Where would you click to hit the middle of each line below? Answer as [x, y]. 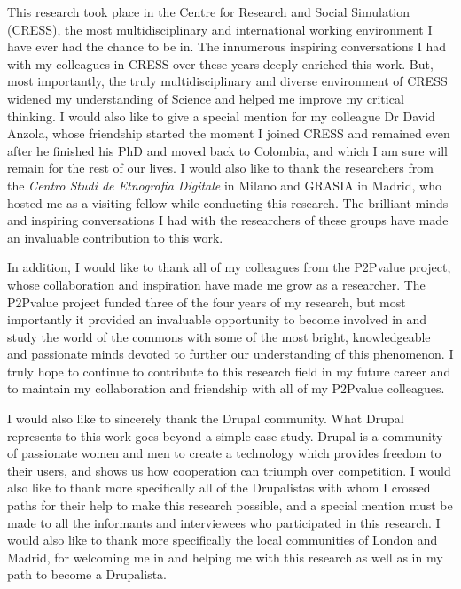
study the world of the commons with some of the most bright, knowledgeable [219, 336]
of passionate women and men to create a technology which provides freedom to [224, 453]
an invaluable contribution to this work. [115, 237]
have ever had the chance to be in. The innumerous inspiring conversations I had [227, 46]
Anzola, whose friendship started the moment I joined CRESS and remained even [229, 133]
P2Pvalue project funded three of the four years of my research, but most [207, 302]
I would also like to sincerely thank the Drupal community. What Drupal [206, 418]
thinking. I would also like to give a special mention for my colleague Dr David [221, 116]
